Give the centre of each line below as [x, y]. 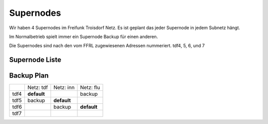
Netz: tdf [38, 87]
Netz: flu [90, 87]
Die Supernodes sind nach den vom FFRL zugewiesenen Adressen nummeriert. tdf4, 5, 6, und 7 [107, 46]
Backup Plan [29, 76]
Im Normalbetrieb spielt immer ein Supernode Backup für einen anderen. [84, 37]
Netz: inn [64, 87]
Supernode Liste [35, 60]
